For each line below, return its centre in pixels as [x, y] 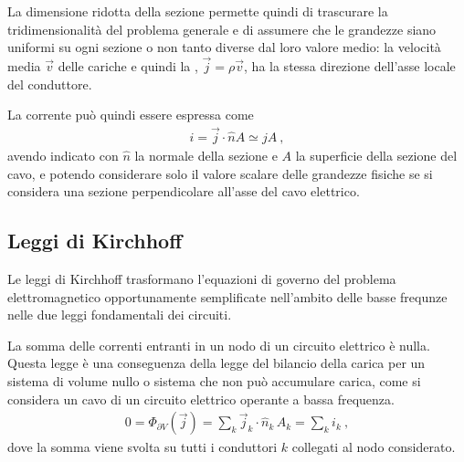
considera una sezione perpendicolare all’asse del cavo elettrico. [184, 191]
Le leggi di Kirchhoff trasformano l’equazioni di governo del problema [202, 279]
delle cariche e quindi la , [128, 66]
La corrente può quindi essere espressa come [131, 115]
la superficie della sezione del [376, 156]
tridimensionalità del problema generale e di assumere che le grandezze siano [222, 29]
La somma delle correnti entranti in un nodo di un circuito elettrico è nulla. [219, 345]
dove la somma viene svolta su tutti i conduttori [142, 447]
